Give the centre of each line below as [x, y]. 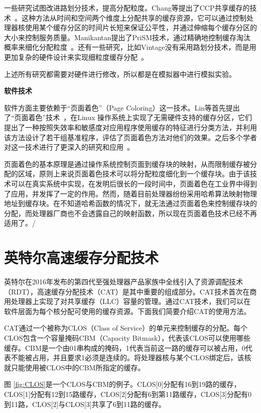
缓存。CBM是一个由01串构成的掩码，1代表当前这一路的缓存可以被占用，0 [125, 347]
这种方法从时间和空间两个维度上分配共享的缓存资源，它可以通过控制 [134, 17]
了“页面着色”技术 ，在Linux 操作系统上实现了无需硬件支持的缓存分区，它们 [128, 117]
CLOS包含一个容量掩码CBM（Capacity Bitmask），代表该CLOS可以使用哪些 [127, 337]
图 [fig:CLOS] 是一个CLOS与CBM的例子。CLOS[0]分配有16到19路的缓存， [122, 384]
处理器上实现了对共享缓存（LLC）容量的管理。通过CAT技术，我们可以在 [131, 301]
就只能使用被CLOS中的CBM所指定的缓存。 [75, 367]
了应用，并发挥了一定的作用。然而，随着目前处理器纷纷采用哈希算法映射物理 [130, 193]
